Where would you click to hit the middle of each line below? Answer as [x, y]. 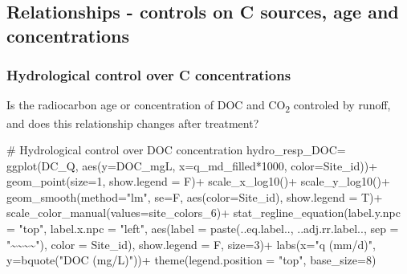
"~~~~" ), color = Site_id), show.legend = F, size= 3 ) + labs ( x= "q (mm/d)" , [191, 244]
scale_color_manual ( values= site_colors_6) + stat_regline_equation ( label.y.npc [204, 213]
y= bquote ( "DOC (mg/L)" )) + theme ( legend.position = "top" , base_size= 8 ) [191, 260]
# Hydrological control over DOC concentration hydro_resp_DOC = [176, 150]
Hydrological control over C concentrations [149, 75]
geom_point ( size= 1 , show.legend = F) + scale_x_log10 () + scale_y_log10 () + [198, 181]
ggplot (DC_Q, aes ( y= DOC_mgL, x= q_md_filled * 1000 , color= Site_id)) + [192, 165]
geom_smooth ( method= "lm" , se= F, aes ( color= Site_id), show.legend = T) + [195, 196]
